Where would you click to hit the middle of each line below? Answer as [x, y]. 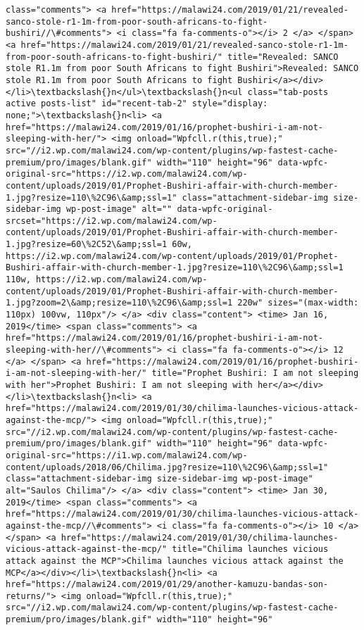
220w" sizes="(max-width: [298, 303]
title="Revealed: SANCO [283, 57]
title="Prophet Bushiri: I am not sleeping [255, 373]
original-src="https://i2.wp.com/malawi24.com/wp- [127, 174]
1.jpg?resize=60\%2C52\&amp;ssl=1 [87, 245]
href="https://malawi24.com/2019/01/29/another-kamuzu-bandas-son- [167, 585]
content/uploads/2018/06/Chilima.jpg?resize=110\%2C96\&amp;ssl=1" [167, 467]
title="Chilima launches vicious [250, 549]
